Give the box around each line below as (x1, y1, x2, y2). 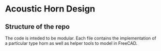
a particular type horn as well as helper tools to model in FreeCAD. (5, 40, 137, 46)
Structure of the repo (5, 23, 70, 31)
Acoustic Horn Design (5, 3, 96, 14)
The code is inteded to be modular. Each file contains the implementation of (5, 35, 157, 41)
